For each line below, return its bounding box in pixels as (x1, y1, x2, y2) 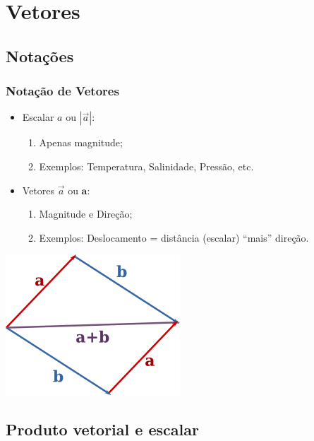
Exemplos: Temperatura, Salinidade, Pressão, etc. (39, 158, 254, 173)
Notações (6, 45, 74, 66)
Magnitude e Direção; (39, 206, 133, 221)
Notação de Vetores (6, 82, 119, 100)
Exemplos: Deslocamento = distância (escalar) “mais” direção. (39, 230, 309, 245)
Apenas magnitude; (39, 135, 123, 150)
